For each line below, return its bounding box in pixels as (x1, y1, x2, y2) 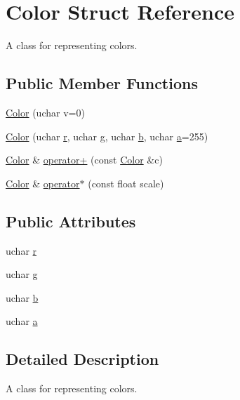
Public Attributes (6, 210, 136, 232)
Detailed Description (6, 348, 159, 370)
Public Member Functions (6, 72, 198, 94)
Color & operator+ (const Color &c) (6, 152, 163, 167)
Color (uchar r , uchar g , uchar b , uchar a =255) (6, 128, 208, 143)
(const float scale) (88, 175, 164, 190)
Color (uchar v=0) (6, 105, 85, 119)
